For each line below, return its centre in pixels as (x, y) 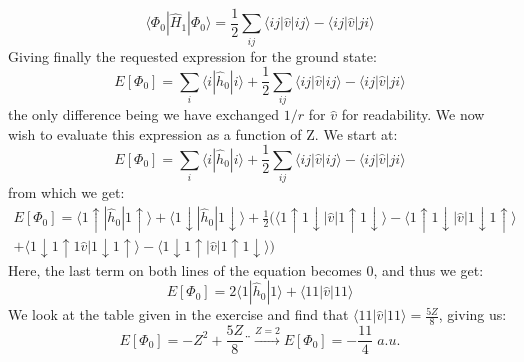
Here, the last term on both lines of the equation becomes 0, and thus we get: (246, 269)
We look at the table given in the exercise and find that (178, 314)
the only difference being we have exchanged (144, 114)
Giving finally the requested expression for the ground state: (192, 55)
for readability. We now (413, 114)
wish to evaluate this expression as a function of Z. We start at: (203, 133)
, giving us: (472, 314)
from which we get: (66, 192)
